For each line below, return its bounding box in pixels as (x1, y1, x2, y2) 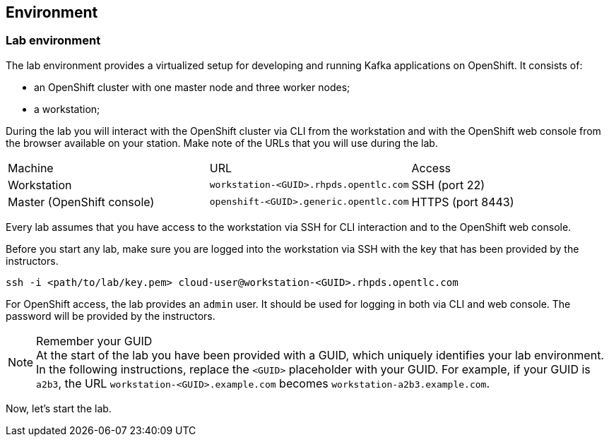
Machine (8, 160, 54, 175)
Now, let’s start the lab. (6, 402, 112, 414)
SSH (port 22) (411, 177, 485, 192)
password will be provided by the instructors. (6, 309, 215, 322)
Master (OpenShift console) (8, 194, 155, 209)
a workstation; (34, 102, 100, 115)
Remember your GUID (36, 333, 153, 348)
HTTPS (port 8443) (411, 194, 514, 209)
